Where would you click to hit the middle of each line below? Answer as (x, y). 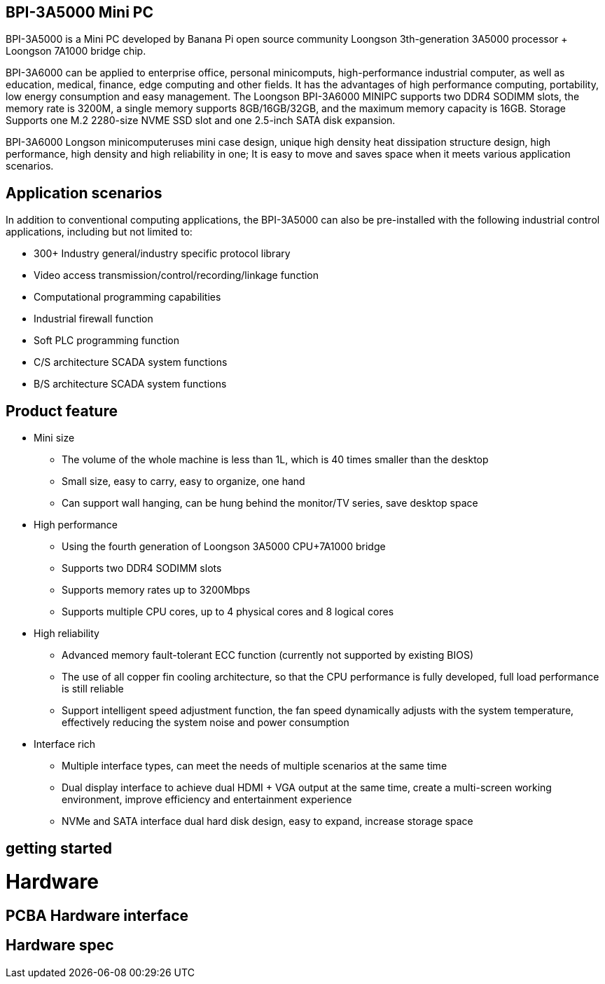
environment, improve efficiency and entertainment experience (207, 800)
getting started (59, 848)
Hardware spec (60, 945)
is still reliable (93, 689)
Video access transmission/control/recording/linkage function (176, 275)
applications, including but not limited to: (99, 232)
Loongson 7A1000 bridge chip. (76, 51)
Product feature (62, 411)
